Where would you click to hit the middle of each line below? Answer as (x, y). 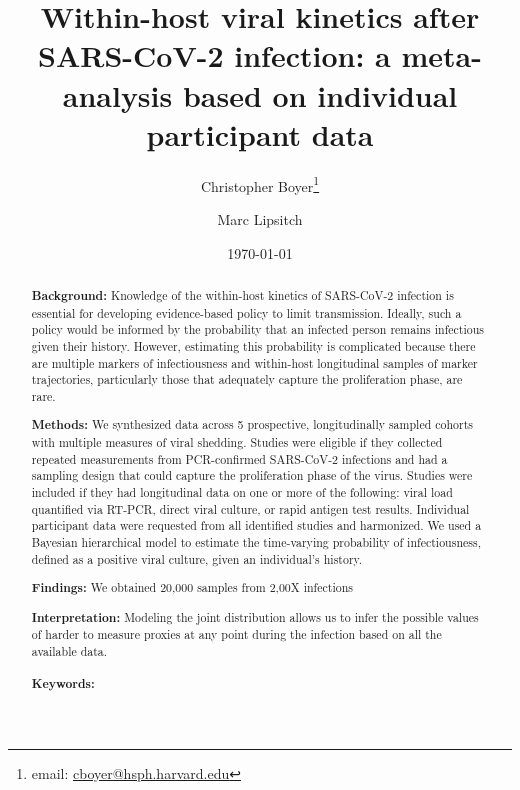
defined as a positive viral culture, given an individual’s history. (197, 558)
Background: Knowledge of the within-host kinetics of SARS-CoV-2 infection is (242, 295)
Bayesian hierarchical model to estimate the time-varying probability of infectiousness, (256, 542)
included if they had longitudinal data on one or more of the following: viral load (242, 492)
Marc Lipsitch (260, 218)
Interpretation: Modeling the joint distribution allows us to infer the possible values (255, 617)
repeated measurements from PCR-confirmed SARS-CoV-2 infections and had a (239, 458)
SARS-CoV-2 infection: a (214, 55)
